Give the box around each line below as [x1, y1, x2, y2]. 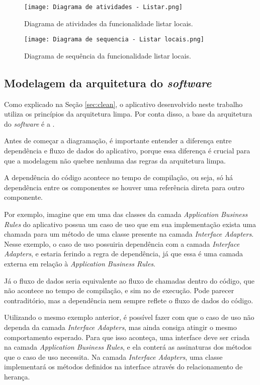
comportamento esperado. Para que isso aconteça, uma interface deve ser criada [4, 332, 250, 342]
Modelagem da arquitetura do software [4, 75, 212, 90]
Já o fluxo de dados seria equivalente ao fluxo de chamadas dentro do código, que [4, 275, 254, 286]
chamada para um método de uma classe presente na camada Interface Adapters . [4, 229, 254, 239]
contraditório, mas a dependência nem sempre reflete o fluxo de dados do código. [4, 295, 253, 305]
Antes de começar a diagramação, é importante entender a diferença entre [4, 135, 232, 146]
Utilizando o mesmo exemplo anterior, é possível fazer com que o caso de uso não [4, 312, 254, 322]
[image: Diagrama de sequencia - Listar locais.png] [24, 36, 204, 43]
